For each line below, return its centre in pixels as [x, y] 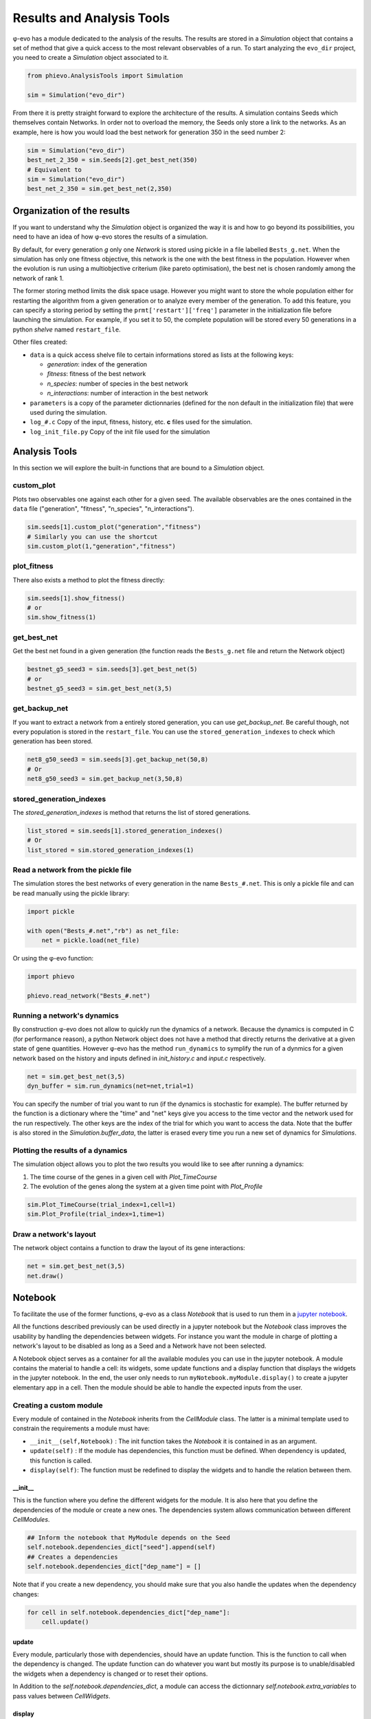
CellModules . [31, 1520]
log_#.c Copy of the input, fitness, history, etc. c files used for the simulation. [141, 422]
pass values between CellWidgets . [61, 1696]
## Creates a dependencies [72, 1557]
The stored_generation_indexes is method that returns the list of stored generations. [132, 812]
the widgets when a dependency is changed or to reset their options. [110, 1674]
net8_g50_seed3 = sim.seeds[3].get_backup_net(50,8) [118, 759]
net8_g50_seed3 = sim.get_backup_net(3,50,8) [105, 779]
